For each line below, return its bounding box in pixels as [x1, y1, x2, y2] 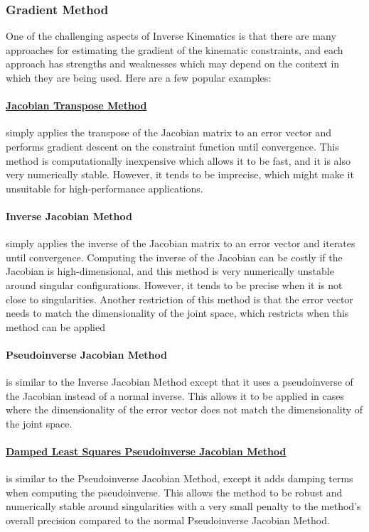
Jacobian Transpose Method [6, 98, 147, 113]
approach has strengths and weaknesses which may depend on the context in [6, 56, 340, 71]
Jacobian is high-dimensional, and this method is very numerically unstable [6, 264, 334, 278]
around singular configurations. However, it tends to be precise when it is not [6, 277, 343, 292]
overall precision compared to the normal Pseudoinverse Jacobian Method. [6, 513, 330, 528]
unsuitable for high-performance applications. [6, 180, 203, 195]
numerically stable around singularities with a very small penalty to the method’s [6, 499, 361, 514]
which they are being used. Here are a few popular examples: [6, 70, 272, 85]
